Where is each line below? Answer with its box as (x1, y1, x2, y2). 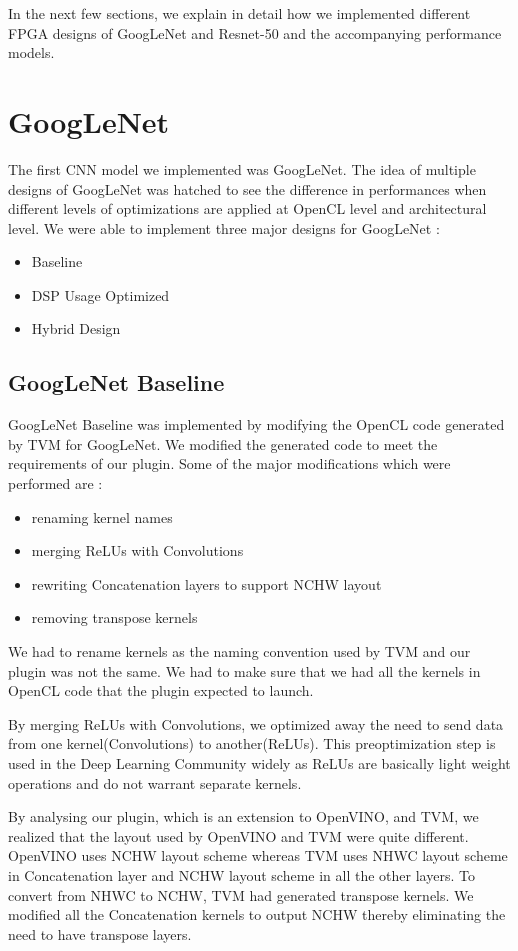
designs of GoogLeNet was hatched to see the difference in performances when (8, 178, 487, 199)
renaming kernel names (31, 506, 173, 527)
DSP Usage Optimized (31, 284, 170, 305)
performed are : (8, 473, 103, 494)
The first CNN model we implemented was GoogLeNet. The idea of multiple (8, 158, 476, 179)
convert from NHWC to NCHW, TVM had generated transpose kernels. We (8, 884, 474, 905)
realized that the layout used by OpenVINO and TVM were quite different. (8, 825, 469, 846)
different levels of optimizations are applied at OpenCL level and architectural (8, 198, 487, 219)
